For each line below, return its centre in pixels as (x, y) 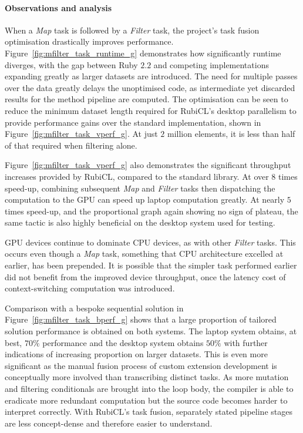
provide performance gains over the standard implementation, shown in (133, 122)
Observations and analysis (58, 7)
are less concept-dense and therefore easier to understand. (109, 423)
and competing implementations (211, 64)
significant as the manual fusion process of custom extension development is (141, 365)
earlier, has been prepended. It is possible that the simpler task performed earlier (151, 265)
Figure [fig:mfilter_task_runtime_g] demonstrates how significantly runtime (143, 53)
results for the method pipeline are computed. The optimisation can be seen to (147, 99)
